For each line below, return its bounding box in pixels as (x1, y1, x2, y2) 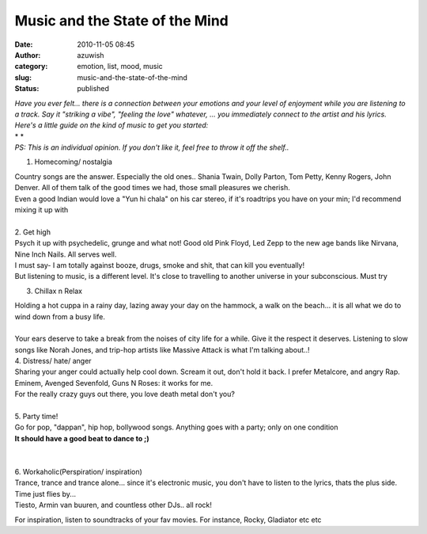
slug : (14, 72, 32, 82)
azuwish (77, 50, 104, 59)
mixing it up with (14, 205, 69, 215)
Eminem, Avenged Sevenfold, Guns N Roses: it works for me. (14, 378, 213, 387)
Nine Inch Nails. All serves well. (14, 250, 117, 259)
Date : (14, 40, 33, 49)
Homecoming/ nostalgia (34, 157, 112, 166)
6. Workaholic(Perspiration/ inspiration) (14, 467, 142, 476)
